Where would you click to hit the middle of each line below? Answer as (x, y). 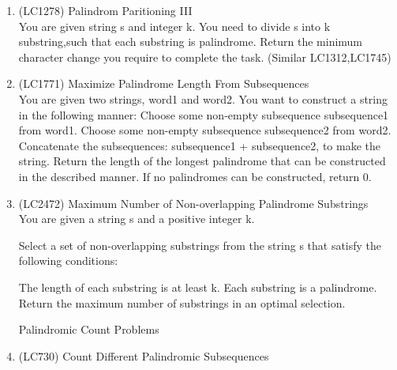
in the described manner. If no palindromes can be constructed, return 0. (195, 176)
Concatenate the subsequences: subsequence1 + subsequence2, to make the (199, 145)
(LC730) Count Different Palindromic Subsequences (144, 355)
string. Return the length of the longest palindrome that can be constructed (202, 161)
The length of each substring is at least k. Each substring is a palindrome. (198, 287)
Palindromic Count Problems (89, 329)
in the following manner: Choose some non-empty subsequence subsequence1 (204, 114)
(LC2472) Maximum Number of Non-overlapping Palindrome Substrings (193, 203)
